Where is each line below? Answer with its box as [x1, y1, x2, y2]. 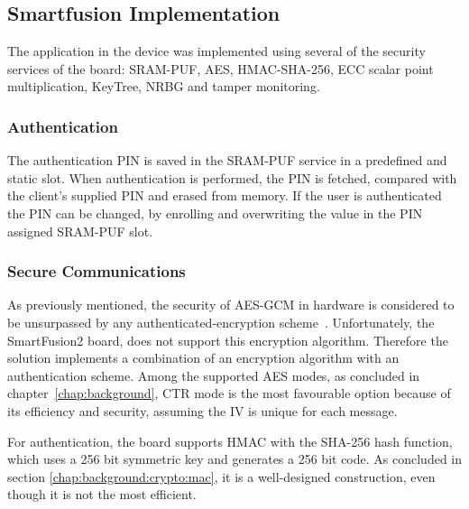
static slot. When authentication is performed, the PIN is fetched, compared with [7, 168, 457, 187]
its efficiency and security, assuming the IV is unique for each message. [7, 401, 398, 420]
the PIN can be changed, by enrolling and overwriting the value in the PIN [7, 203, 423, 222]
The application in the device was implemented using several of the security [7, 42, 426, 60]
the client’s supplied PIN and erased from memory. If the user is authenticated [7, 186, 442, 205]
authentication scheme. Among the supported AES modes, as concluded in [7, 366, 420, 384]
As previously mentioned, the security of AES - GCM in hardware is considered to [7, 295, 455, 314]
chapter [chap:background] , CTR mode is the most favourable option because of [7, 384, 451, 403]
